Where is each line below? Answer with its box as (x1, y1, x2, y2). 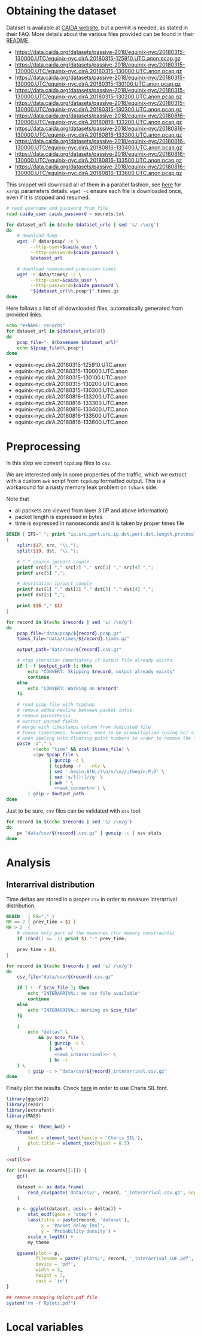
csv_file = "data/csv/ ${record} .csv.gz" (17, 974, 114, 980)
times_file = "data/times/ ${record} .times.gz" (17, 636, 130, 642)
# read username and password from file (6, 205, 109, 211)
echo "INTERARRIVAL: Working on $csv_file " (28, 1007, 138, 1013)
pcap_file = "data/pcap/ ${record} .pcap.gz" (17, 630, 121, 636)
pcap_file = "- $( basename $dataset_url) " (17, 339, 119, 345)
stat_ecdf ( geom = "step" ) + (28, 1212, 98, 1218)
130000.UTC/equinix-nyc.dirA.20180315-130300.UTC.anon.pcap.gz (14, 105, 182, 113)
